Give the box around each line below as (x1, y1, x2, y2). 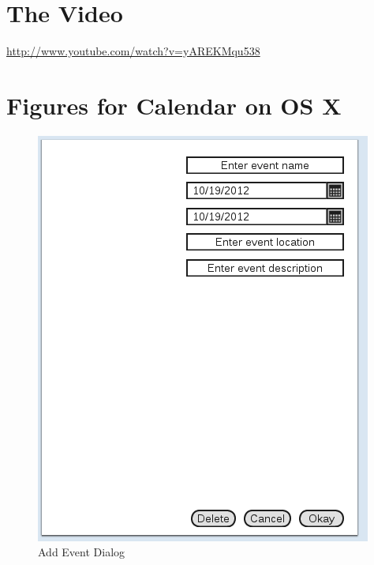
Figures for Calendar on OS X (6, 89, 342, 121)
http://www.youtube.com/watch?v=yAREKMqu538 (6, 43, 260, 59)
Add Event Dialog (38, 544, 125, 560)
